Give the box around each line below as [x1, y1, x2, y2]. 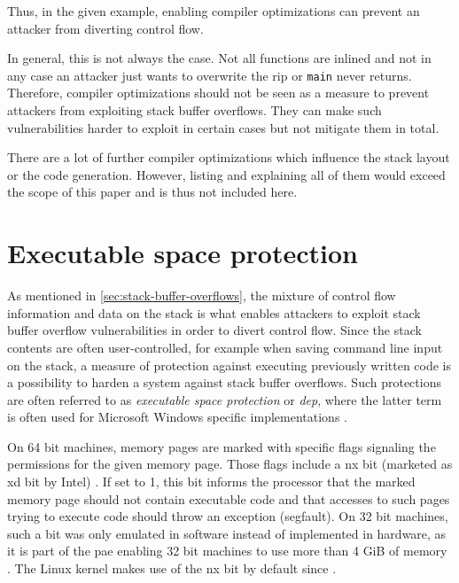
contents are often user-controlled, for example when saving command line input [7, 338, 443, 356]
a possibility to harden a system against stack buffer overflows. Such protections [7, 373, 441, 392]
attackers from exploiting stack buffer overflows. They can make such [7, 101, 382, 120]
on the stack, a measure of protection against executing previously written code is [7, 355, 452, 374]
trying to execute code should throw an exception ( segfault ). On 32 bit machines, [7, 507, 448, 525]
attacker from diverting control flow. [7, 19, 204, 37]
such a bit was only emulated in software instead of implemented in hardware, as [7, 524, 447, 542]
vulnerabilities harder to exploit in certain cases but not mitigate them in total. [7, 118, 440, 136]
